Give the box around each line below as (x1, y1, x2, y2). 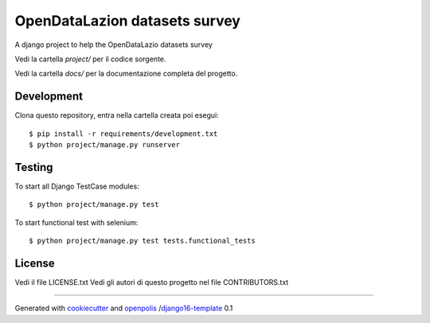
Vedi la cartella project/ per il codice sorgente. (14, 54, 166, 64)
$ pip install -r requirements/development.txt (29, 129, 218, 138)
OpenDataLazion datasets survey (14, 12, 240, 29)
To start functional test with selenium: (14, 217, 139, 227)
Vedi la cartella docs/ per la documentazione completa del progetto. (14, 68, 238, 79)
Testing (14, 160, 53, 174)
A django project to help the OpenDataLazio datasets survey (14, 40, 213, 49)
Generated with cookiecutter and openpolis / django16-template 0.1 (14, 303, 233, 313)
